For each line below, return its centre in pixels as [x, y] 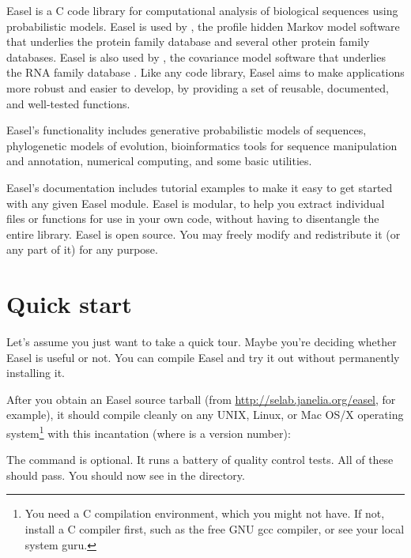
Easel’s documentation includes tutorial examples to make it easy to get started [200, 187]
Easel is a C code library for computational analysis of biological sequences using [202, 10]
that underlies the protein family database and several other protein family [188, 41]
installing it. [36, 373]
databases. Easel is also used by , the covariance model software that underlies [196, 57]
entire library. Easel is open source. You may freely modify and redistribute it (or [204, 234]
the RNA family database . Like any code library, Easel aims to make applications [205, 72]
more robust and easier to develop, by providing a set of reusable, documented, [198, 87]
